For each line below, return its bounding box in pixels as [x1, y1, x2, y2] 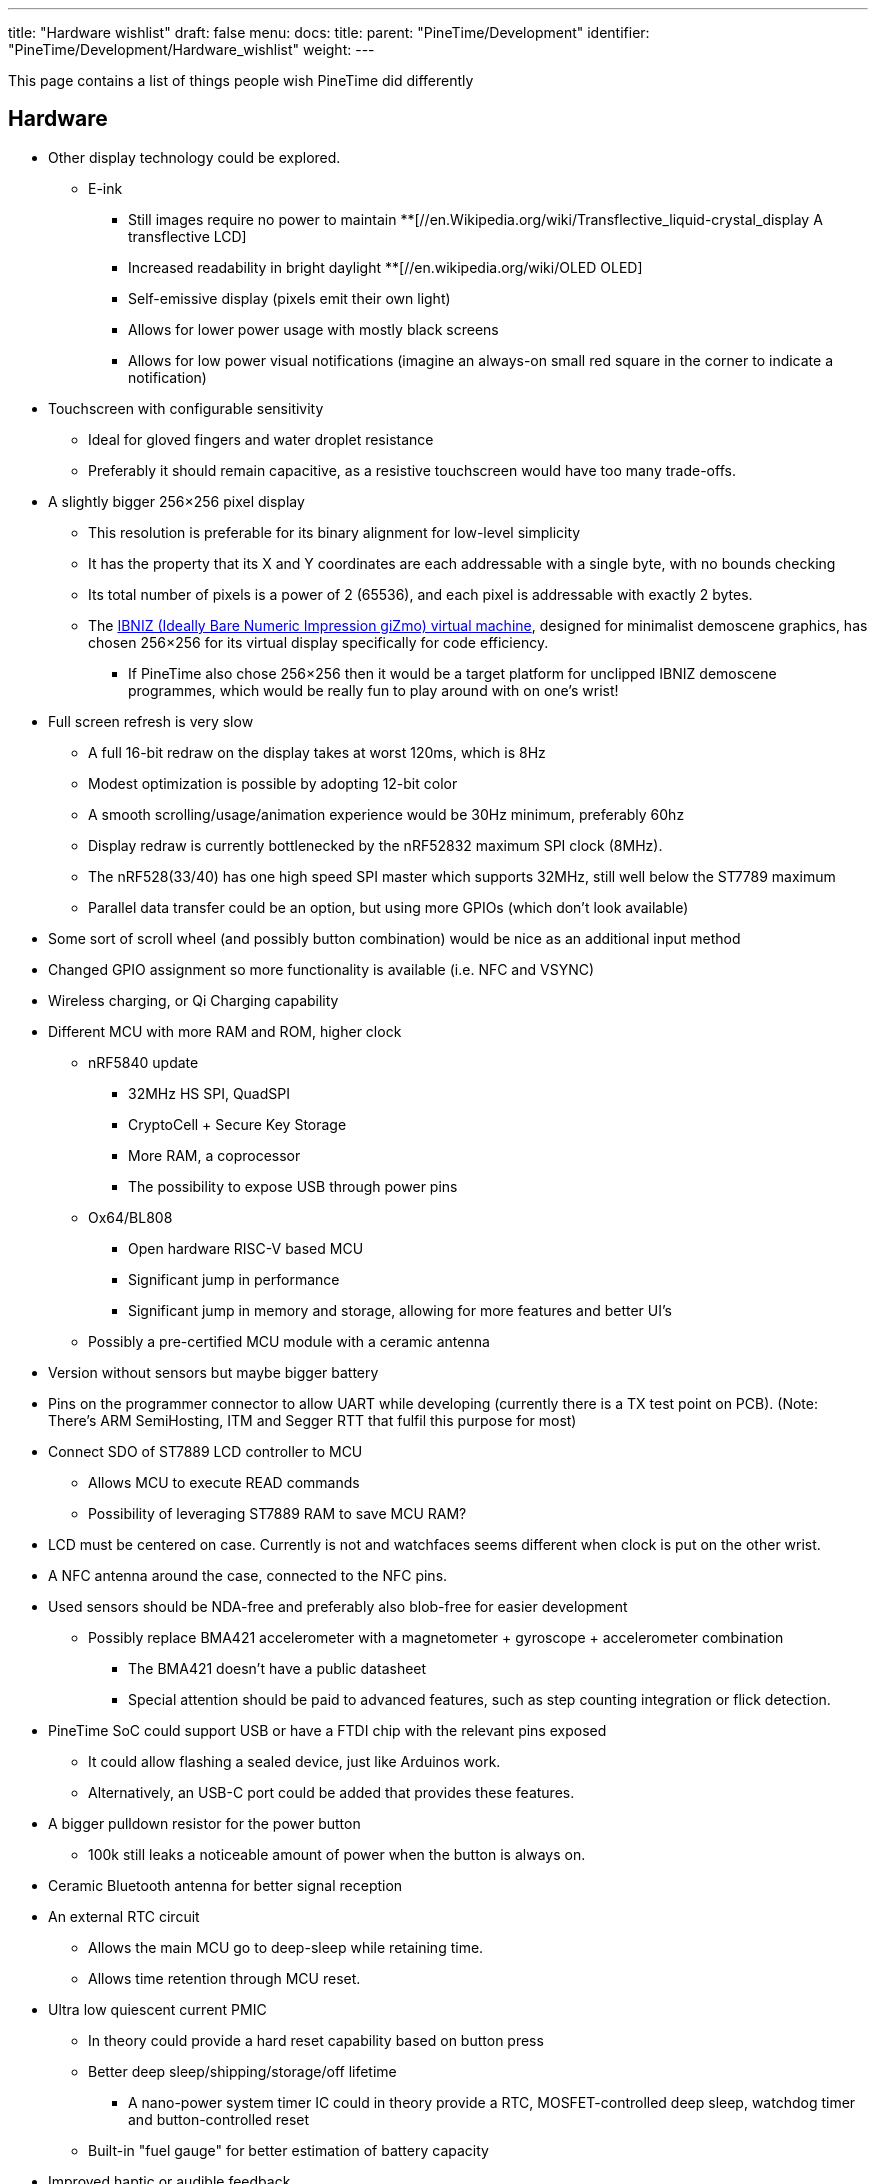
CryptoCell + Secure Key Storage [128, 1115, 347, 1133]
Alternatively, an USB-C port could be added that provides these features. [88, 1783, 575, 1801]
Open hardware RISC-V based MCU [128, 1239, 364, 1257]
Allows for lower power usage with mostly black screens [128, 320, 499, 338]
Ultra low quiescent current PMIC [48, 2000, 267, 2018]
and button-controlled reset [128, 2110, 310, 2128]
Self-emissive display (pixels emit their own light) [128, 289, 451, 307]
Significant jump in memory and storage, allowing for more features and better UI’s [128, 1301, 672, 1319]
